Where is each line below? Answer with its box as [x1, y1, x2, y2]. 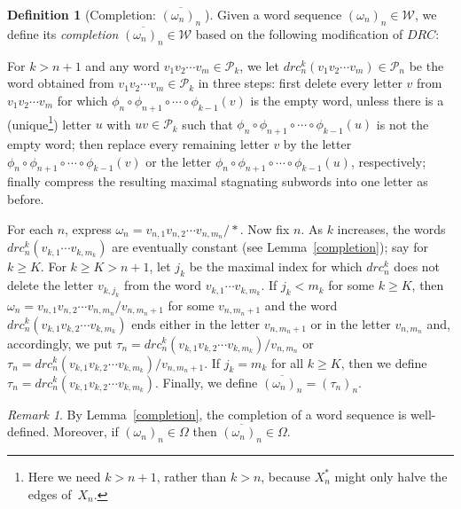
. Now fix [239, 219, 290, 238]
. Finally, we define [155, 372, 258, 391]
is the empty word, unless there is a [250, 90, 444, 109]
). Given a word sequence [205, 5, 342, 23]
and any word [85, 56, 160, 74]
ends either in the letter [131, 314, 261, 333]
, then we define [340, 353, 427, 372]
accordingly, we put [7, 333, 113, 352]
